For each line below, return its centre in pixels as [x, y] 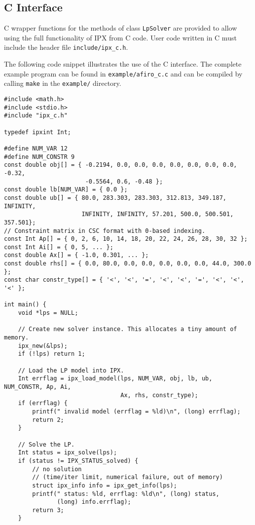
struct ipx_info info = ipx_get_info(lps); [105, 485]
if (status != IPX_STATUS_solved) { [78, 461]
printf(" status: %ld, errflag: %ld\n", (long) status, [126, 494]
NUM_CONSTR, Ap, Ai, [38, 387]
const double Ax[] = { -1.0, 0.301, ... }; [76, 255]
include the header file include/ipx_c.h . [66, 47]
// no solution [57, 469]
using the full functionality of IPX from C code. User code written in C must [120, 37]
